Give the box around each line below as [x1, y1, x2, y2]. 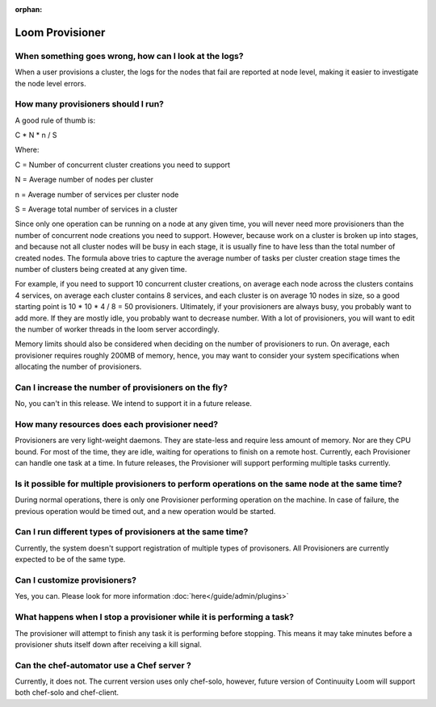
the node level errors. [15, 78, 86, 88]
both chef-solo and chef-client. [15, 688, 119, 697]
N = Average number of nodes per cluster [15, 174, 153, 185]
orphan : [15, 5, 43, 14]
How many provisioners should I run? [15, 98, 165, 110]
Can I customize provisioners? [15, 575, 137, 585]
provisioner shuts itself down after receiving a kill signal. [15, 639, 202, 649]
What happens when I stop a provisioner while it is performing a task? [15, 612, 295, 623]
